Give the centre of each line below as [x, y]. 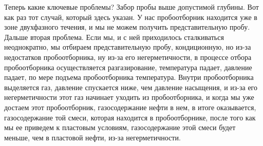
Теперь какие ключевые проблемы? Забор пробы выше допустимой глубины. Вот [131, 7]
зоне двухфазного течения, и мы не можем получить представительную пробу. [127, 27]
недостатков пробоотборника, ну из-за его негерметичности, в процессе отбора [128, 57]
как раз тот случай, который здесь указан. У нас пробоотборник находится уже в [131, 17]
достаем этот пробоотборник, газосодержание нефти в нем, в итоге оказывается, [130, 107]
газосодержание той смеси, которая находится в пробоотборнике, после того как [130, 117]
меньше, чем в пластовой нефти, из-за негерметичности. [92, 137]
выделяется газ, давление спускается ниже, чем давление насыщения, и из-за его [131, 87]
